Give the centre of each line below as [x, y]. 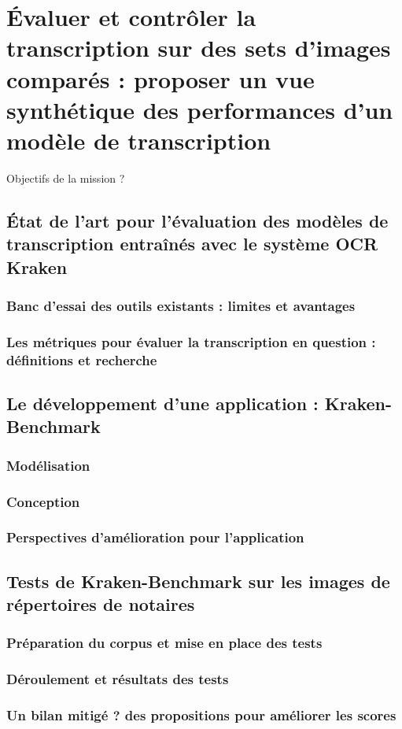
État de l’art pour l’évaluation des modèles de [197, 220]
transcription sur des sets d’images [199, 48]
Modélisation [48, 465]
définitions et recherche [82, 359]
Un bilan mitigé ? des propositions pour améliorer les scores [201, 715]
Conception [43, 501]
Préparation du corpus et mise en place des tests [164, 643]
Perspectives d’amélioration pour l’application [155, 537]
